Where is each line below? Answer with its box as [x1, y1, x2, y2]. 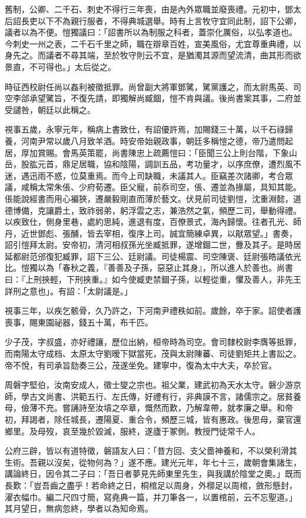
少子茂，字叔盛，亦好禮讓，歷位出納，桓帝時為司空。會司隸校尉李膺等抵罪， [5, 336, 301, 348]
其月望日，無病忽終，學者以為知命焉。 [5, 502, 153, 514]
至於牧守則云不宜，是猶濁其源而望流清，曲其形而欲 [103, 49, 301, 61]
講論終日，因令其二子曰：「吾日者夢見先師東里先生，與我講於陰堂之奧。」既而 [5, 467, 301, 480]
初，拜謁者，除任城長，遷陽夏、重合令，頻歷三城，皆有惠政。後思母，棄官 [5, 413, 293, 425]
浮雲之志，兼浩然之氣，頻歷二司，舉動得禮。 [128, 204, 301, 216]
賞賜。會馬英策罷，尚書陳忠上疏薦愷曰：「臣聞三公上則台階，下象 [37, 146, 289, 158]
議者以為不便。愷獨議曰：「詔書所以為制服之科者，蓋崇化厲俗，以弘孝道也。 [5, 26, 297, 38]
